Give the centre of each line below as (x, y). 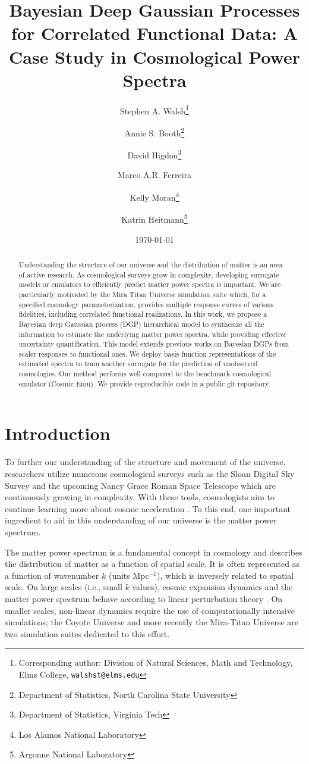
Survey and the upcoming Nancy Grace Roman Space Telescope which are (140, 485)
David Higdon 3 (154, 154)
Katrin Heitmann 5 (154, 218)
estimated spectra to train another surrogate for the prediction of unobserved (138, 364)
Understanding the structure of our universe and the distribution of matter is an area (151, 264)
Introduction (58, 433)
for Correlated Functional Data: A (154, 33)
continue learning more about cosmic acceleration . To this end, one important (148, 508)
